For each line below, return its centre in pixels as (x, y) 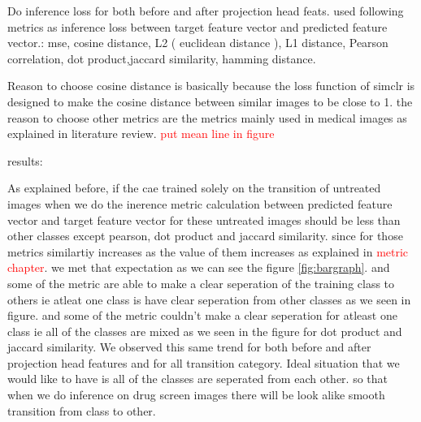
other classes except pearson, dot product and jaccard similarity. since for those (205, 236)
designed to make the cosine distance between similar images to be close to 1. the (210, 101)
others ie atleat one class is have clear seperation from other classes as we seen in (209, 299)
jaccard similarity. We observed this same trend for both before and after (189, 347)
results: (25, 160)
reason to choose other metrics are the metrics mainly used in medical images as (207, 117)
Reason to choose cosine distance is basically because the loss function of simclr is (211, 86)
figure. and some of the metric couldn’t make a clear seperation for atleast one (202, 315)
